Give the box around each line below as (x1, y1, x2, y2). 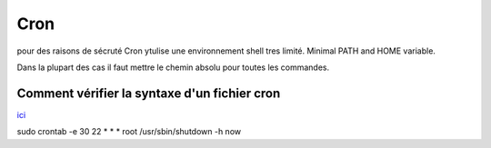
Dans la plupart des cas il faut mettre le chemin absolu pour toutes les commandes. (16, 62, 330, 73)
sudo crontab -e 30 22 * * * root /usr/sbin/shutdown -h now (16, 126, 241, 137)
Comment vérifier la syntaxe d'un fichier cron (16, 85, 281, 101)
